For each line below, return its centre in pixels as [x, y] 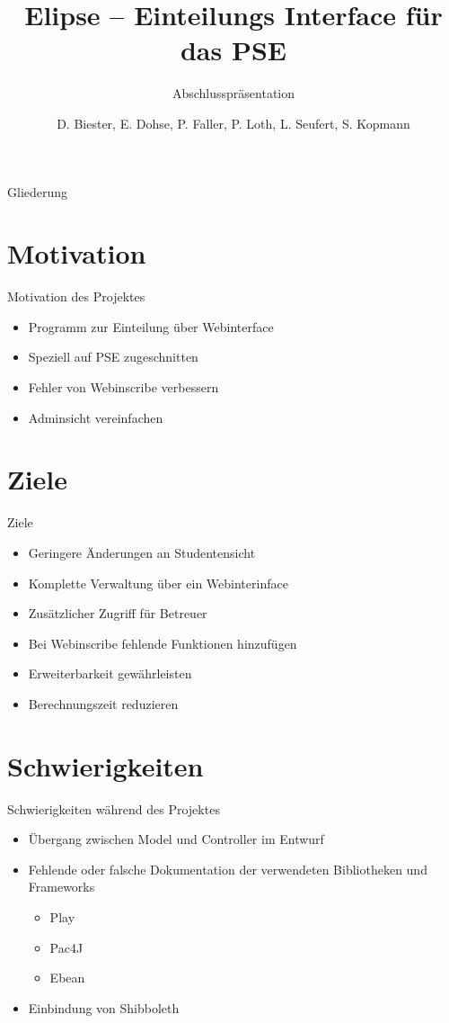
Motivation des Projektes [76, 296]
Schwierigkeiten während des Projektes [114, 808]
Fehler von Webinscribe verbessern [123, 387]
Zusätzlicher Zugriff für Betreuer [118, 613]
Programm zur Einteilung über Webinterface [151, 326]
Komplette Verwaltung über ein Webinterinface [158, 583]
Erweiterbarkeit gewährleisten [110, 673]
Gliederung [38, 191]
